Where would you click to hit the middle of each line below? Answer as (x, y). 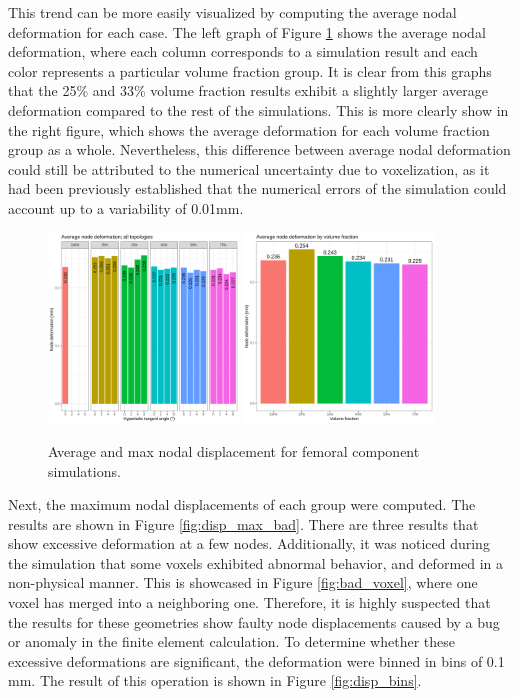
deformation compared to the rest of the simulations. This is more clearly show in (258, 109)
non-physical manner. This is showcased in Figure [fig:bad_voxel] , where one (243, 582)
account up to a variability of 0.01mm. (126, 207)
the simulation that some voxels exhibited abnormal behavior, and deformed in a (256, 562)
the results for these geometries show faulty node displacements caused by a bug (254, 621)
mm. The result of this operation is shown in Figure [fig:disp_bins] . (215, 680)
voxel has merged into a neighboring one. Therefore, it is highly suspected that (249, 602)
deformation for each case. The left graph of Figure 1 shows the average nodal (247, 31)
